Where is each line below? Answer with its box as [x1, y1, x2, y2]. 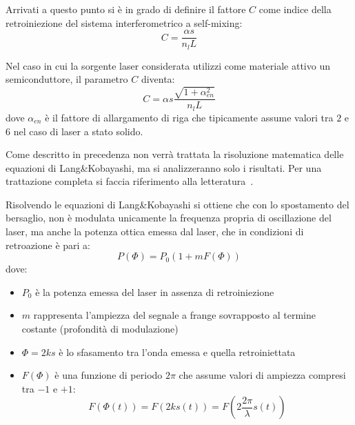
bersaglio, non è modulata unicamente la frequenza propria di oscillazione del [6, 210, 332, 225]
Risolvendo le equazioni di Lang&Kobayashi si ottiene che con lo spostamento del [6, 197, 349, 211]
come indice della [258, 2, 332, 16]
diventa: [141, 72, 175, 86]
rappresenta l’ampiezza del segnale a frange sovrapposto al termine [33, 308, 316, 322]
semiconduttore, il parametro [6, 72, 128, 86]
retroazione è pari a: [6, 237, 91, 252]
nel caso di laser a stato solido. [13, 123, 143, 138]
